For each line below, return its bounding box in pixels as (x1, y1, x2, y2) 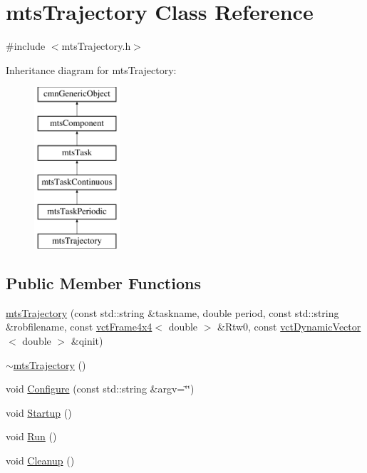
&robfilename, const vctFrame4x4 (6, 319, 153, 334)
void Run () (6, 429, 57, 444)
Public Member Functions (6, 272, 201, 294)
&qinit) (71, 333, 103, 348)
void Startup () (6, 405, 72, 420)
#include (6, 38, 46, 53)
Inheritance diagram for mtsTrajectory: (6, 62, 177, 77)
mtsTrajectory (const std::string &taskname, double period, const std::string (6, 305, 339, 320)
